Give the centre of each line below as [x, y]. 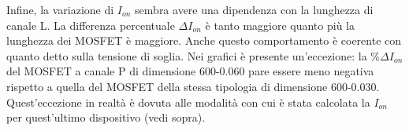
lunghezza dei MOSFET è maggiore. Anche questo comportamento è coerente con [204, 40]
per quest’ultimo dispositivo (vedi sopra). [106, 117]
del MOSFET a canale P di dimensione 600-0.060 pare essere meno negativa [190, 71]
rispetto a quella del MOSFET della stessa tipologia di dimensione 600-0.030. [193, 86]
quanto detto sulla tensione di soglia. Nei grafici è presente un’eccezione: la [187, 55]
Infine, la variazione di [60, 9]
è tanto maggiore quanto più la [280, 25]
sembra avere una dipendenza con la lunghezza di [254, 9]
